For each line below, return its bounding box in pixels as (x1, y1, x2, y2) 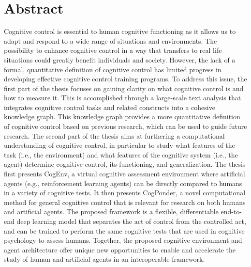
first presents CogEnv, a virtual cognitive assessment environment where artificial (4, 169, 245, 179)
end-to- (221, 206, 242, 217)
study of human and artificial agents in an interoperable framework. (4, 254, 205, 264)
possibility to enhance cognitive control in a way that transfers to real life (4, 45, 222, 55)
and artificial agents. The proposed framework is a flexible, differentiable (4, 206, 219, 217)
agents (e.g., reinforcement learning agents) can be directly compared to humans (4, 178, 242, 188)
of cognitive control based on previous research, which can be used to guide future (4, 121, 247, 131)
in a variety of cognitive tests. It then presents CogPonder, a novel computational (4, 188, 246, 198)
